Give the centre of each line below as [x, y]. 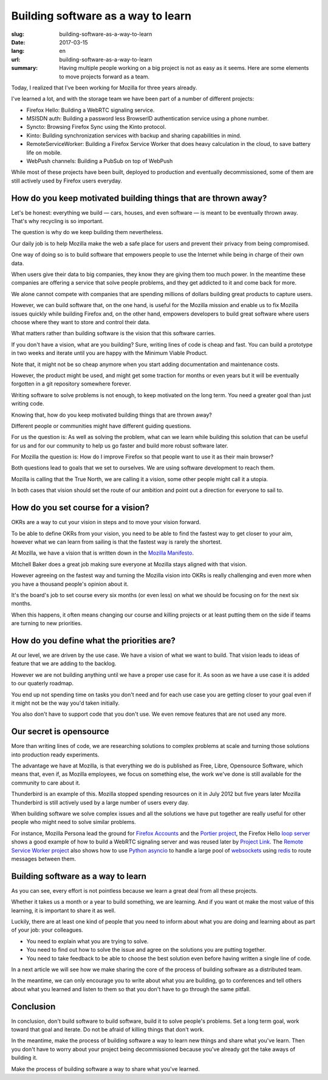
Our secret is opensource [60, 732]
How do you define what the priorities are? [93, 641]
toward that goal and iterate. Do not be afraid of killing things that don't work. [108, 1030]
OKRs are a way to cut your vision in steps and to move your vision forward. [106, 522]
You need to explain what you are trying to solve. [87, 941]
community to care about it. [46, 783]
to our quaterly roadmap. [43, 684]
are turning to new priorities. [47, 623]
